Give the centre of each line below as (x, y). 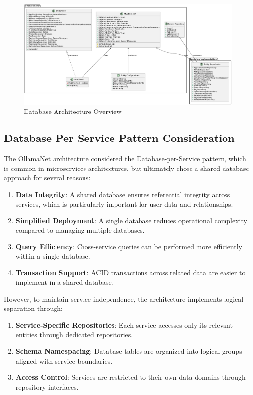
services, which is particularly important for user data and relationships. (124, 204)
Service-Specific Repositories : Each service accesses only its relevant (124, 324)
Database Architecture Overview (73, 111)
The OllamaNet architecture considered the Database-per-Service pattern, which (125, 158)
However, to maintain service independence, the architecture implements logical (124, 298)
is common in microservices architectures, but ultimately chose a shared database (126, 168)
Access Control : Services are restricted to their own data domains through (130, 377)
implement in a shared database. (64, 282)
